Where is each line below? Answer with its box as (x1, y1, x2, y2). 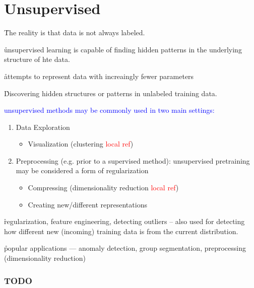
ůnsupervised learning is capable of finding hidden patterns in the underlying (4, 44, 242, 54)
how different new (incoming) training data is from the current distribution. (4, 226, 238, 236)
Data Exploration (16, 121, 70, 132)
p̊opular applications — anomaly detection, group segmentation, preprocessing (4, 243, 246, 253)
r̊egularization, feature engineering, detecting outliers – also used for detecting (4, 216, 245, 227)
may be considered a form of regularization (16, 165, 149, 176)
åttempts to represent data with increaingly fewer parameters (4, 70, 194, 81)
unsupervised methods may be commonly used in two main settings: (4, 105, 215, 115)
